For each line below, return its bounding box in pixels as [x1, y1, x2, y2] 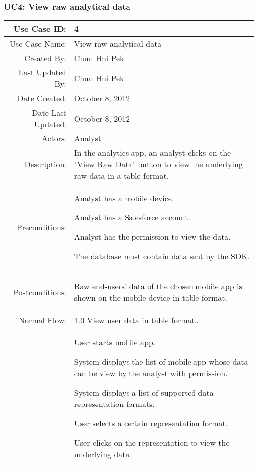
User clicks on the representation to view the [74, 437, 230, 449]
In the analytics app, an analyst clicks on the [74, 147, 231, 159]
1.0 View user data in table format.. [74, 314, 199, 326]
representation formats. [74, 398, 155, 410]
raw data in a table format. [74, 170, 169, 182]
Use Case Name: [9, 38, 66, 50]
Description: [24, 158, 66, 170]
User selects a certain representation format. [74, 417, 228, 429]
